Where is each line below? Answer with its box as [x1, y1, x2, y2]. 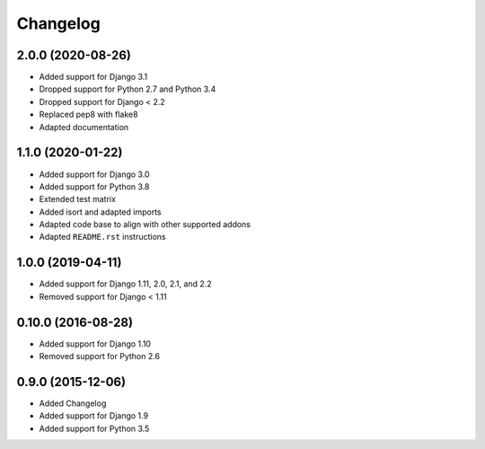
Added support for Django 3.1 [39, 72, 148, 83]
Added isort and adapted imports [39, 207, 162, 217]
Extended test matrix [39, 194, 117, 205]
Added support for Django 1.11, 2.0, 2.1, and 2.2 [39, 278, 212, 289]
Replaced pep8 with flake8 [39, 109, 138, 120]
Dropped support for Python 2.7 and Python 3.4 [39, 84, 216, 94]
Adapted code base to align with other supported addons [39, 219, 251, 230]
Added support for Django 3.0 [39, 169, 150, 180]
